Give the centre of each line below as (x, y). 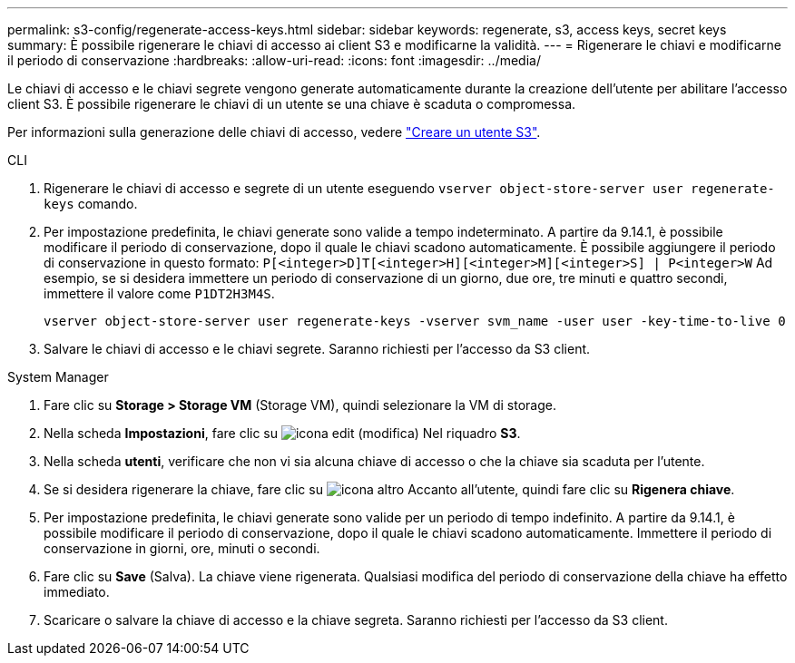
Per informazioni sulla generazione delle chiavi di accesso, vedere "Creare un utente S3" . (274, 132)
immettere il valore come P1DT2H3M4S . (159, 293)
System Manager (58, 377)
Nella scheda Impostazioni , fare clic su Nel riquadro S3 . (282, 433)
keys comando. (91, 204)
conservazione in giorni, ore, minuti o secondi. (182, 548)
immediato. (77, 592)
